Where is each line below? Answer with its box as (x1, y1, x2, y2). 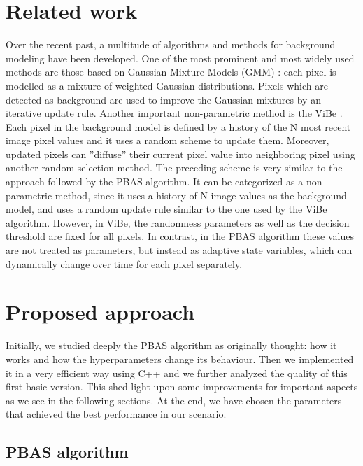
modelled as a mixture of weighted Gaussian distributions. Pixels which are (6, 78, 328, 92)
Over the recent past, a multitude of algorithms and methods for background (6, 37, 336, 52)
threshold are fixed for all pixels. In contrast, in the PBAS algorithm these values (6, 229, 354, 243)
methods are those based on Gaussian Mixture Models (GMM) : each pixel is (6, 64, 336, 79)
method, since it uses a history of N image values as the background (55, 188, 347, 202)
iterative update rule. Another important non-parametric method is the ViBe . (6, 106, 343, 120)
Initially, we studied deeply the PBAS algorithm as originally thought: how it (6, 338, 337, 353)
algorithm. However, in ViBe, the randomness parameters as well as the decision (6, 215, 350, 230)
